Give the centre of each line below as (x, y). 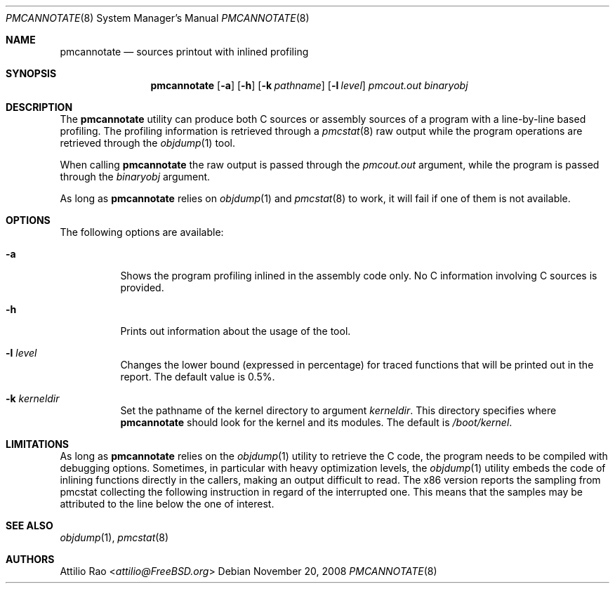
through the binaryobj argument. (135, 177)
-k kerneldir (33, 398)
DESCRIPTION (39, 107)
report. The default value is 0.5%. (198, 377)
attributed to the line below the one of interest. (167, 504)
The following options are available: (142, 232)
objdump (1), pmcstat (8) (114, 537)
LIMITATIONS (38, 444)
